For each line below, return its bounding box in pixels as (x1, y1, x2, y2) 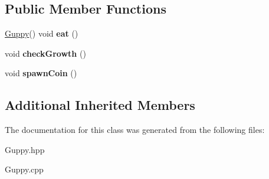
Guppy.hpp (5, 143, 45, 155)
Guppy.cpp (5, 163, 44, 175)
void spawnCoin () (5, 67, 77, 79)
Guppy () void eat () (5, 27, 78, 40)
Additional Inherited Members (5, 96, 195, 114)
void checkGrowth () (5, 47, 86, 59)
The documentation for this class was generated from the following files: (5, 123, 265, 136)
